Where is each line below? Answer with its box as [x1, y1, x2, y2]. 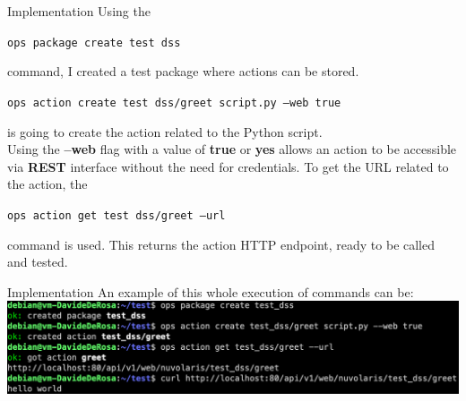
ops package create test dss [7, 36, 181, 49]
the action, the [7, 175, 88, 193]
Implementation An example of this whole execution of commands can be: [7, 282, 414, 301]
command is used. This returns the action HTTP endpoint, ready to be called [7, 235, 436, 253]
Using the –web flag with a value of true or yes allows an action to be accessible [7, 140, 457, 158]
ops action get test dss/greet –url [7, 209, 226, 222]
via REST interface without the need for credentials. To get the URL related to [7, 157, 449, 175]
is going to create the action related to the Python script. [7, 122, 323, 141]
